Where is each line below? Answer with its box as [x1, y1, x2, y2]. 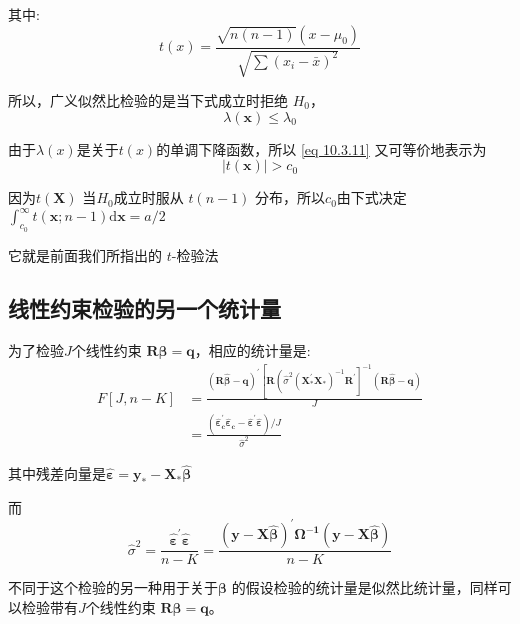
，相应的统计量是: [194, 340, 311, 361]
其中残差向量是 [8, 463, 106, 484]
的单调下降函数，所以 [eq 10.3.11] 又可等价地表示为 [156, 138, 487, 159]
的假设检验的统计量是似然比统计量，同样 [231, 577, 498, 598]
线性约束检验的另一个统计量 [8, 293, 281, 324]
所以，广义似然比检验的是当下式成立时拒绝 [8, 90, 288, 111]
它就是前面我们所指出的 [8, 244, 162, 265]
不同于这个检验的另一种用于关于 [8, 577, 218, 598]
